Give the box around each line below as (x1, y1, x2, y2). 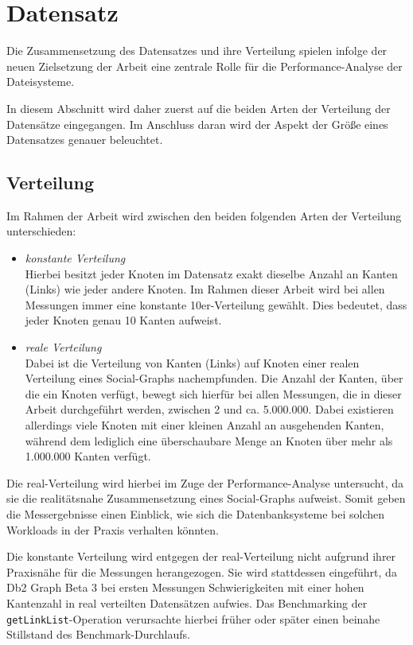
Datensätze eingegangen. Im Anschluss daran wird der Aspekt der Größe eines (6, 115, 388, 132)
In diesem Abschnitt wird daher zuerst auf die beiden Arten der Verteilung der (6, 99, 391, 116)
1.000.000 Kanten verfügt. (25, 448, 151, 464)
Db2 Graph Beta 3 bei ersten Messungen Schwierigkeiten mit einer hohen (6, 579, 364, 596)
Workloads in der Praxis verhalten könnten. (6, 521, 219, 538)
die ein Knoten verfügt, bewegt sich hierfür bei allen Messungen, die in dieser (25, 385, 402, 402)
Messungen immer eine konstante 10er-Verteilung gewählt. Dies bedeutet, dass (25, 296, 407, 313)
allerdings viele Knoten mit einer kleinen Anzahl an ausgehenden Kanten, (25, 417, 384, 433)
